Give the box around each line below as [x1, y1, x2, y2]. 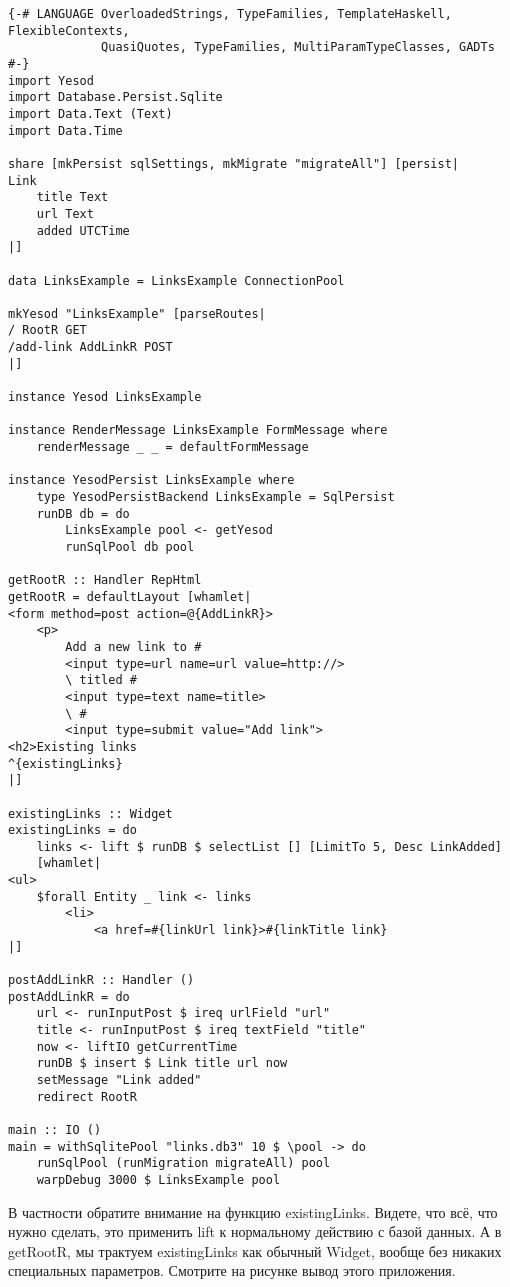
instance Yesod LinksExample [8, 390, 202, 405]
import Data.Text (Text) [8, 106, 173, 121]
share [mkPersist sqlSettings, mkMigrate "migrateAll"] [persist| [8, 156, 460, 171]
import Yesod [8, 73, 94, 88]
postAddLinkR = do [8, 989, 130, 1004]
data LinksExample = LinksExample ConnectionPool [8, 273, 345, 288]
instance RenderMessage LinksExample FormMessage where [8, 423, 388, 438]
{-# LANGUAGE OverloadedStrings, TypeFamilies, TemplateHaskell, [8, 7, 452, 21]
